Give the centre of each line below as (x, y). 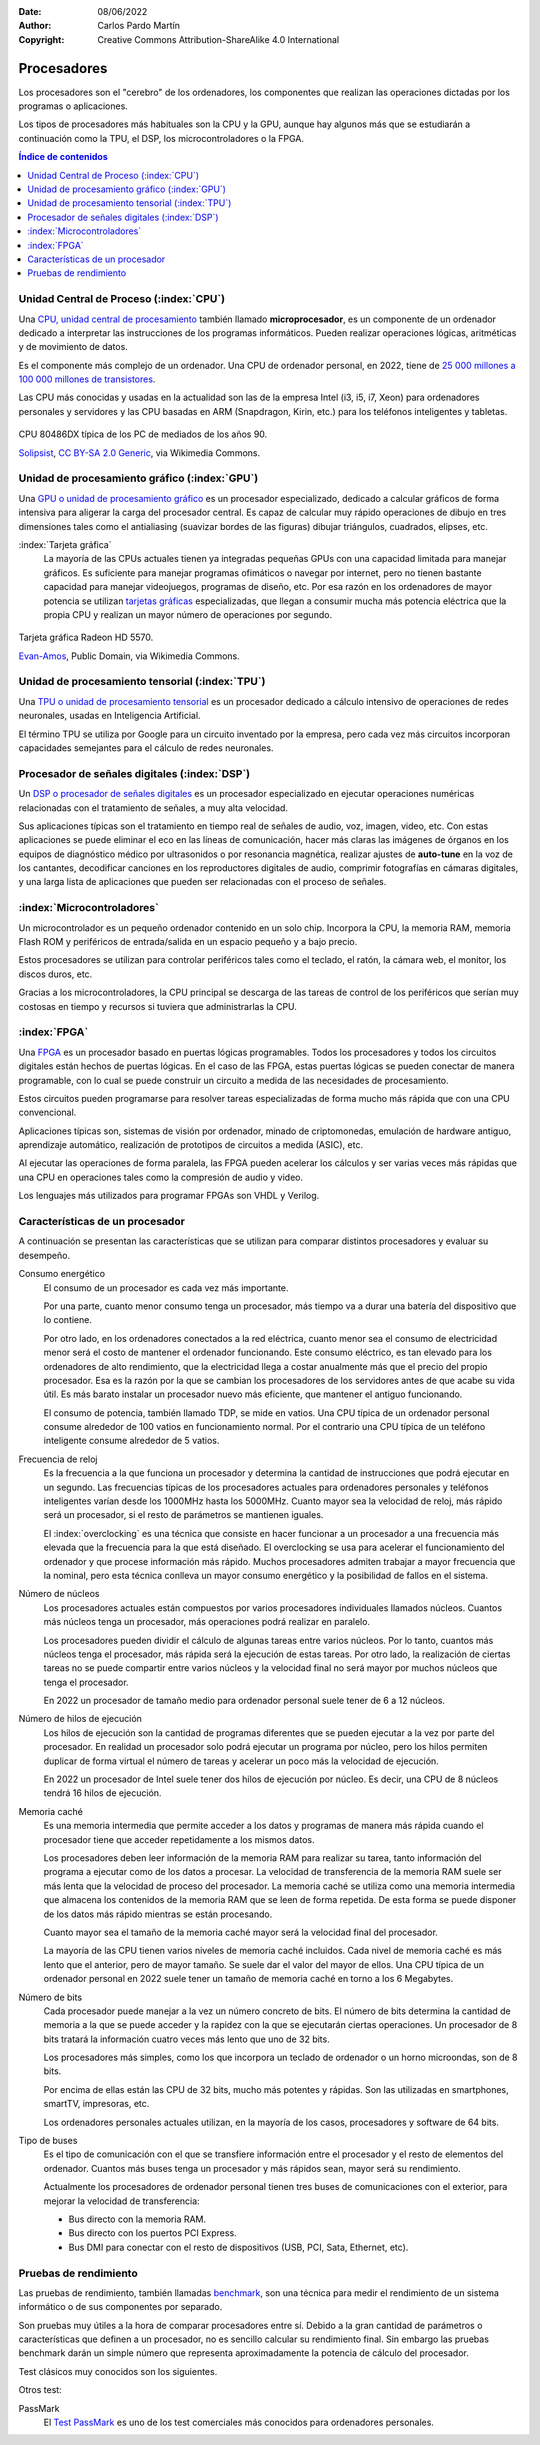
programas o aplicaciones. (73, 106)
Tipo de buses (48, 2141)
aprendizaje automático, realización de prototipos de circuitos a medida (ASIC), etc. (191, 1145)
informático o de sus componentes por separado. (120, 2307)
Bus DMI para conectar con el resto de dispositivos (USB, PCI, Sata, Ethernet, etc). (238, 2247)
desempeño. (44, 1255)
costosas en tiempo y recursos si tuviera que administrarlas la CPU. (157, 1006)
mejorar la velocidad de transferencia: (121, 2201)
